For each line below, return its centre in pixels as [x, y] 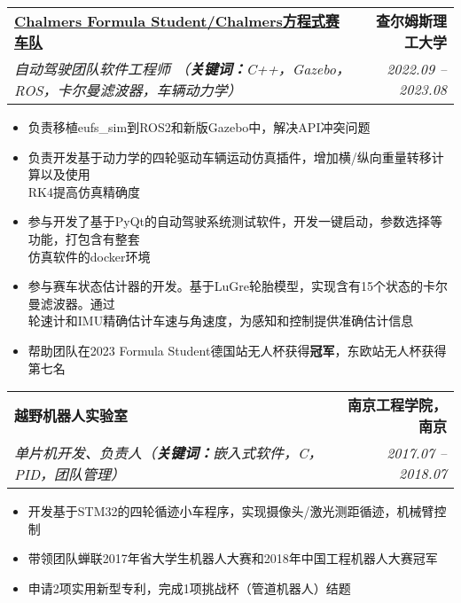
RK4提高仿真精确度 [84, 191]
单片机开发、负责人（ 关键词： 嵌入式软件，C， [168, 453]
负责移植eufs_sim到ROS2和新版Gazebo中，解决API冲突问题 [199, 127]
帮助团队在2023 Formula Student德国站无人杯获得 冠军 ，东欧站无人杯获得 [237, 350]
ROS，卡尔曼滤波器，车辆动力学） [128, 90]
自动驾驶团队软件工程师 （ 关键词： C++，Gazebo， [182, 69]
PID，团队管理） [70, 474]
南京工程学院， [397, 405]
